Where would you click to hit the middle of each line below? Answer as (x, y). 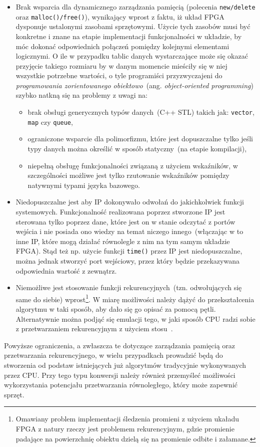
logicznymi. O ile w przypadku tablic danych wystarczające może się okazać (132, 56)
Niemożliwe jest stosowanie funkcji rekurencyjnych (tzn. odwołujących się (129, 287)
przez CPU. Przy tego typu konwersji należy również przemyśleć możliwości (120, 375)
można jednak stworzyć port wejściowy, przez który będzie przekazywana (127, 260)
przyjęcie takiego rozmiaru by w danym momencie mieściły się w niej (121, 65)
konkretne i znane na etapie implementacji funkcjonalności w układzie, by (129, 36)
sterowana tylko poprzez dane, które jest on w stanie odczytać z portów (125, 221)
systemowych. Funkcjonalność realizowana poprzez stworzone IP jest (120, 211)
